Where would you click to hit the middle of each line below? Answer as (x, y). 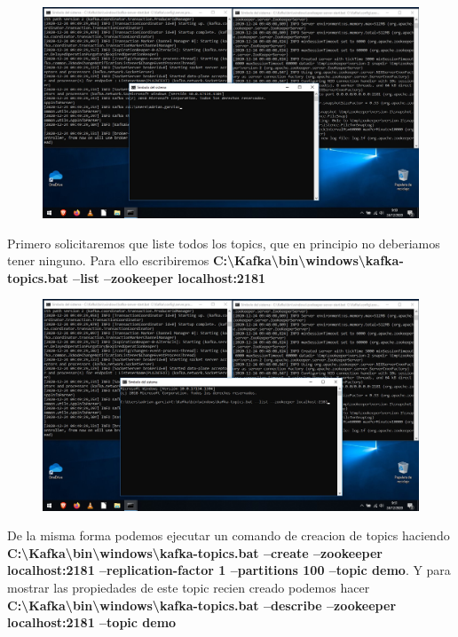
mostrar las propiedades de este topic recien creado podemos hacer (189, 587)
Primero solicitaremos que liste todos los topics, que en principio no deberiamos (224, 243)
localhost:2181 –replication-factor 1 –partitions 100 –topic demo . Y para (229, 570)
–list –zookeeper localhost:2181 (170, 277)
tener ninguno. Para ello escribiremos (108, 260)
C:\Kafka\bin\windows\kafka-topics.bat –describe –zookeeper (202, 605)
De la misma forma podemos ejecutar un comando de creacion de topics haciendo (229, 535)
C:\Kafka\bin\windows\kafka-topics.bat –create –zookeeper (195, 552)
